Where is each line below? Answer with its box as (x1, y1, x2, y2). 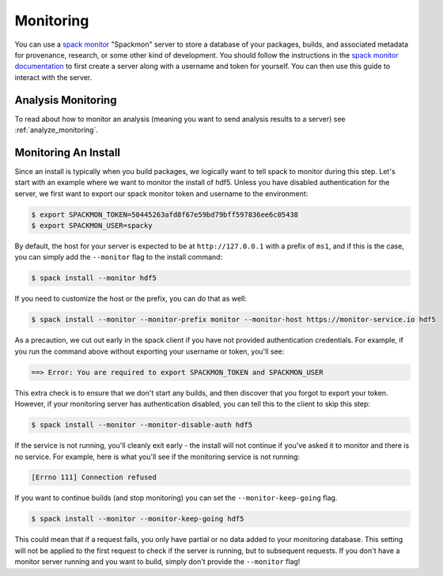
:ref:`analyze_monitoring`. (14, 125, 99, 135)
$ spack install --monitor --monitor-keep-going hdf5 (31, 514, 244, 524)
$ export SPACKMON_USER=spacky (31, 222, 153, 230)
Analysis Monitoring (14, 93, 117, 107)
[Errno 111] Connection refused (31, 473, 157, 482)
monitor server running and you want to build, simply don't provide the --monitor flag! (14, 557, 301, 567)
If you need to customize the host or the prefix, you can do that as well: (14, 294, 247, 304)
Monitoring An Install (14, 146, 121, 159)
